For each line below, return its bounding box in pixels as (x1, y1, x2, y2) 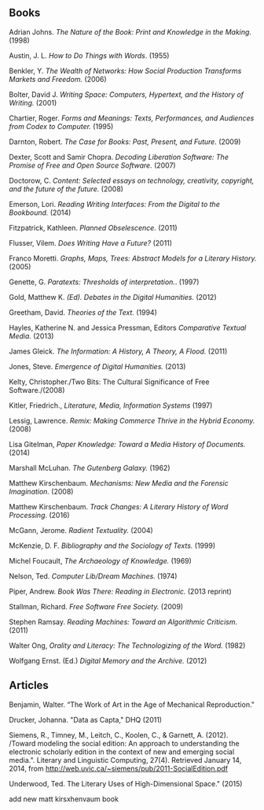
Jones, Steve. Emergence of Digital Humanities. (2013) (9, 361, 186, 371)
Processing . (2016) (9, 510, 70, 520)
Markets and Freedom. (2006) (9, 74, 107, 83)
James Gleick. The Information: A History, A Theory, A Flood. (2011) (9, 346, 228, 356)
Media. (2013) (9, 331, 54, 341)
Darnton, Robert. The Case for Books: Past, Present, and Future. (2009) (9, 137, 241, 146)
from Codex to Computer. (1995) (9, 121, 114, 131)
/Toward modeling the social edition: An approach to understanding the (9, 738, 240, 748)
